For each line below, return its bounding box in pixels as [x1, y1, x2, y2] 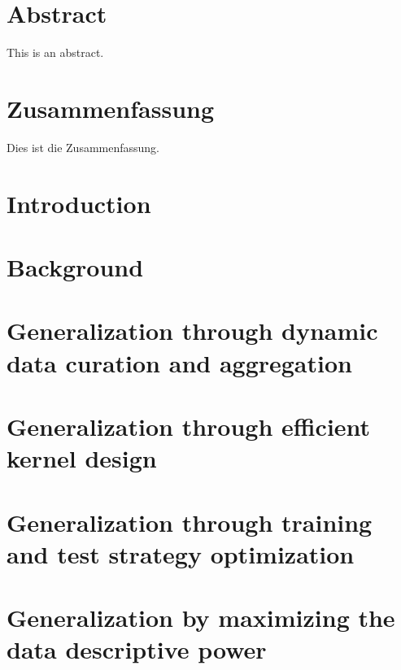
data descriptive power [7, 633, 267, 666]
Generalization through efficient [7, 409, 371, 442]
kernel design [7, 442, 157, 475]
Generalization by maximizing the [7, 601, 395, 634]
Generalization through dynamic [7, 314, 378, 347]
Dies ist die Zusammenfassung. [7, 138, 160, 155]
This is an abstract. [7, 44, 104, 61]
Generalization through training [7, 505, 373, 538]
